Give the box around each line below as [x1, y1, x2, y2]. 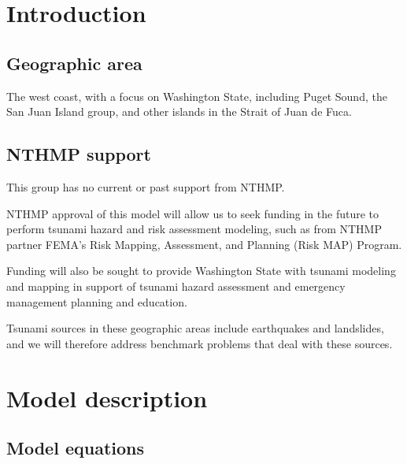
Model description [6, 381, 208, 414]
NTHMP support [6, 142, 151, 166]
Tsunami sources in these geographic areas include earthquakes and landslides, [6, 320, 384, 336]
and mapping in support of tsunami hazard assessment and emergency [6, 277, 346, 294]
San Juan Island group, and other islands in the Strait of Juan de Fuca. [6, 103, 352, 120]
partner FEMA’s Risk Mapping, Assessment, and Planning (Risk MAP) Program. [6, 236, 402, 252]
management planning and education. [6, 293, 187, 310]
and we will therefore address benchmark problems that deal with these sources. [6, 335, 393, 351]
